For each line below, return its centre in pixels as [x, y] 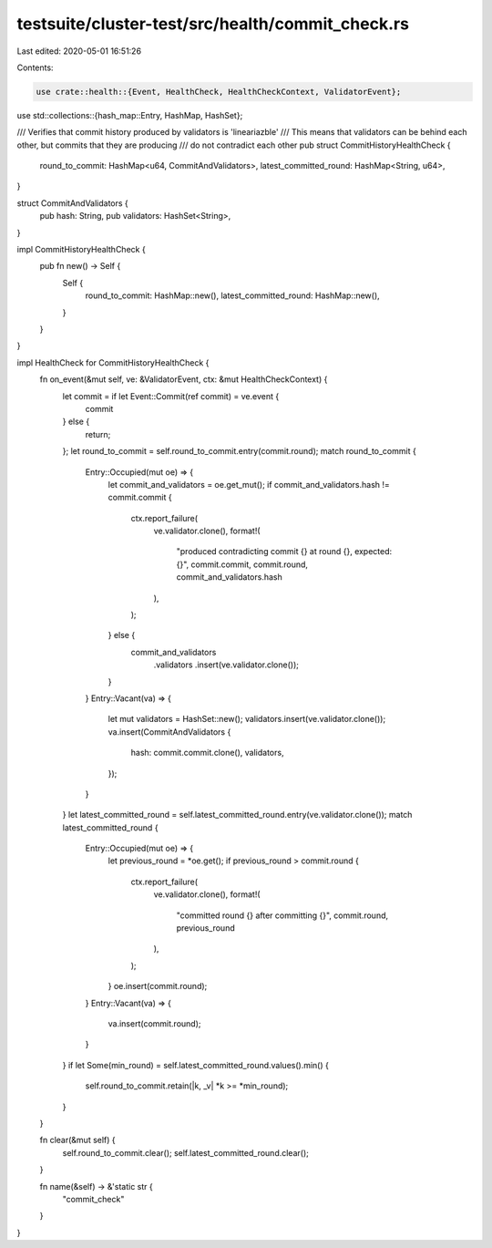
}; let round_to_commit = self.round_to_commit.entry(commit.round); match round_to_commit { [239, 451]
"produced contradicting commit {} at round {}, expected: [284, 552]
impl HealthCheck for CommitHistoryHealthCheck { [113, 362]
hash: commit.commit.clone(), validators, [207, 753]
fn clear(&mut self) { [77, 1140]
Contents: [35, 67]
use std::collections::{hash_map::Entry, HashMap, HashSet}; [130, 115]
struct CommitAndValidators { [73, 203]
